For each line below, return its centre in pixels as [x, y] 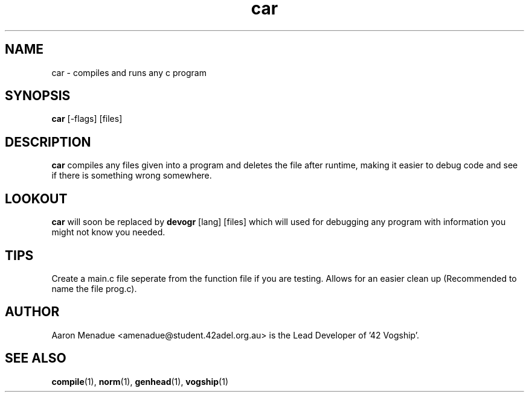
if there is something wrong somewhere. [132, 176]
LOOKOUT [36, 198]
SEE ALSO [36, 358]
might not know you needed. [108, 232]
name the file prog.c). [94, 288]
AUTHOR [32, 312]
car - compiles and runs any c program [129, 72]
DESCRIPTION [48, 142]
